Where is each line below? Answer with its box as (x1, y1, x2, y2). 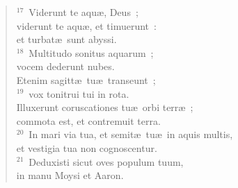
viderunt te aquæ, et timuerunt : (16, 18, 157, 33)
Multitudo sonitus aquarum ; (29, 45, 154, 60)
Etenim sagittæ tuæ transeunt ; (16, 72, 156, 87)
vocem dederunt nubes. (16, 59, 115, 74)
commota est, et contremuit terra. (16, 113, 161, 128)
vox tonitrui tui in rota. (29, 86, 129, 101)
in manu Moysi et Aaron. (16, 168, 124, 182)
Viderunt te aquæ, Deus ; (29, 5, 138, 19)
